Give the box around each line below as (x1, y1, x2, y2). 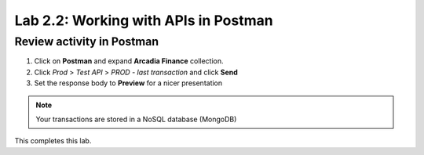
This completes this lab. (14, 136, 92, 146)
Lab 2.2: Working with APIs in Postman (14, 12, 274, 29)
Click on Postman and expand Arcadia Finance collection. (34, 56, 224, 66)
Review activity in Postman (14, 34, 159, 49)
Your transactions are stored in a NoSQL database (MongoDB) (35, 114, 237, 124)
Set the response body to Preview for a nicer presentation (34, 78, 223, 88)
